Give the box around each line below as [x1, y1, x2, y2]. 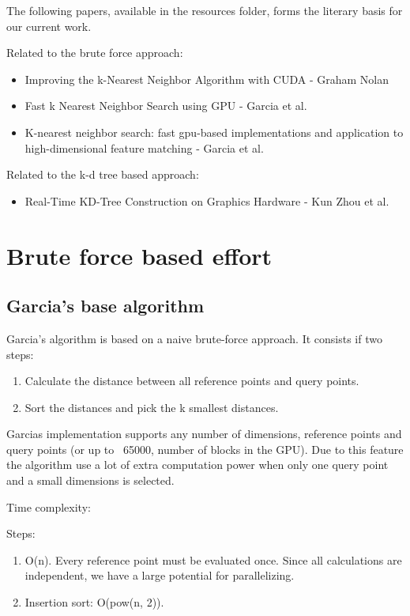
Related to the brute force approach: [6, 44, 183, 61]
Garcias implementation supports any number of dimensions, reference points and [6, 425, 402, 442]
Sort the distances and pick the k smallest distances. [24, 399, 279, 415]
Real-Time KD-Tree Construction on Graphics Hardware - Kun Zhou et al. [24, 192, 389, 209]
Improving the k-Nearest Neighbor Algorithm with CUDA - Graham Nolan [24, 70, 389, 87]
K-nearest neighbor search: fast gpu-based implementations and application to [24, 123, 404, 140]
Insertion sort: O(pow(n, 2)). [24, 594, 164, 610]
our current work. [6, 17, 92, 34]
